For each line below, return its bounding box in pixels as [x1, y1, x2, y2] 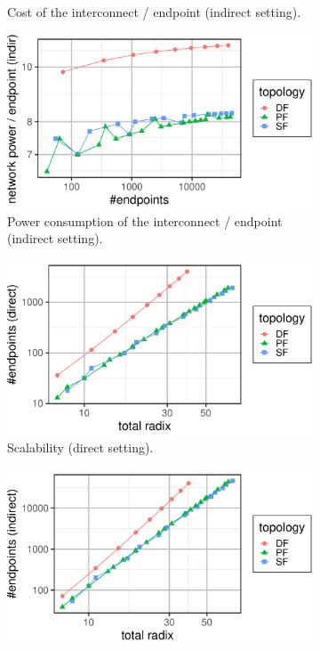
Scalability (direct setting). [7, 438, 154, 456]
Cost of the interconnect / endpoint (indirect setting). [7, 3, 301, 20]
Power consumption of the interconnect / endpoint [7, 211, 283, 230]
